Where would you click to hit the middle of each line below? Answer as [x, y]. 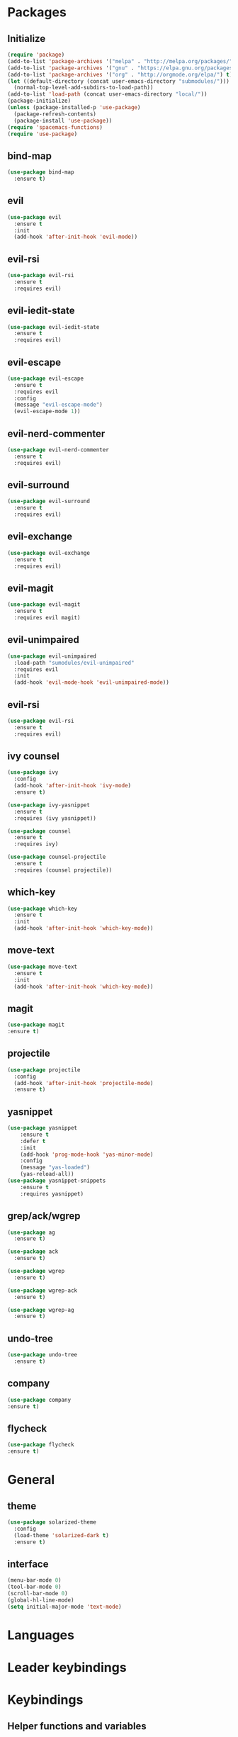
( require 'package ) [36, 55]
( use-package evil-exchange [49, 553]
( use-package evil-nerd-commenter [58, 450]
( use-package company [39, 1400]
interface [28, 1564]
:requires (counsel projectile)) [63, 870]
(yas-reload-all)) [47, 1174]
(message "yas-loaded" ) [55, 1168]
